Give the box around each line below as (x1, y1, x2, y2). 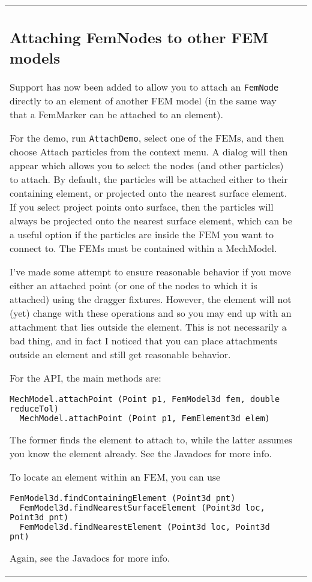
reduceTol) (10, 403, 59, 413)
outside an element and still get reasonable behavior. (10, 347, 231, 361)
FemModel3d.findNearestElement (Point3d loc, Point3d (19, 521, 270, 532)
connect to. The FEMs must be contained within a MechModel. (10, 241, 277, 255)
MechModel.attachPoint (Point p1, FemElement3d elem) (19, 413, 270, 423)
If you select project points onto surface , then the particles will (10, 199, 274, 214)
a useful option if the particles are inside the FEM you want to (10, 227, 274, 241)
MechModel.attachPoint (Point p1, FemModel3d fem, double (10, 394, 280, 404)
